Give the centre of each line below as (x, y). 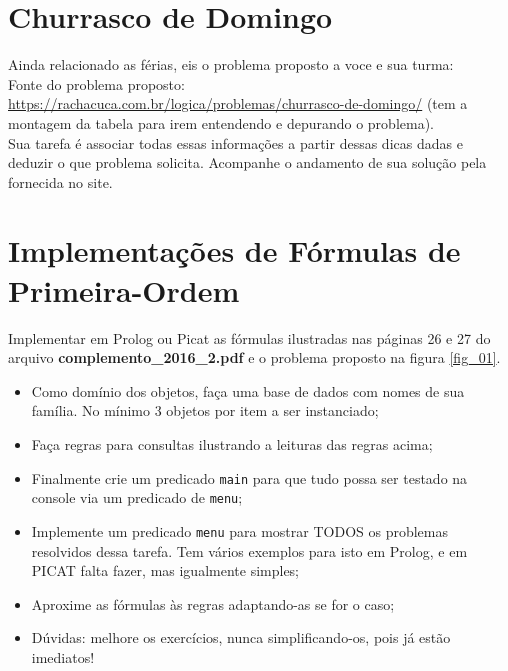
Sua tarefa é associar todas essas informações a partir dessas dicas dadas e (235, 142)
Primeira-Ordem (124, 289)
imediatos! (63, 656)
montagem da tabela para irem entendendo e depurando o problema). (221, 122)
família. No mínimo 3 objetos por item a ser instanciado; (205, 410)
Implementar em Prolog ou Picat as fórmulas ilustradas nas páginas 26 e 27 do (249, 337)
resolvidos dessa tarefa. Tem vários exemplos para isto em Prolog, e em (249, 550)
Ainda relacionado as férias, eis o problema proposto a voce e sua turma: (231, 64)
